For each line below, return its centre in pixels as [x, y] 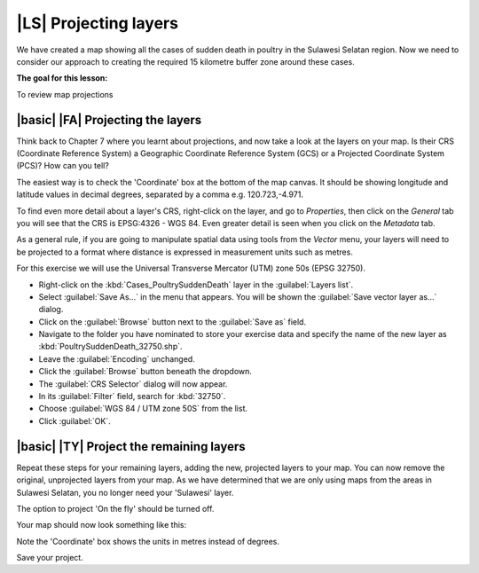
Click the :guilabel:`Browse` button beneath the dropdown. [145, 372]
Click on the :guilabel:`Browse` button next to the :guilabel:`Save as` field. [172, 322]
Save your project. [50, 558]
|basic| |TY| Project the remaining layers [131, 447]
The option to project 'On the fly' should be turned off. [115, 508]
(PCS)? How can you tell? [63, 166]
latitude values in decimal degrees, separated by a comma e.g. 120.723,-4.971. [160, 194]
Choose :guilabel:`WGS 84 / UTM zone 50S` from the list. [143, 409]
